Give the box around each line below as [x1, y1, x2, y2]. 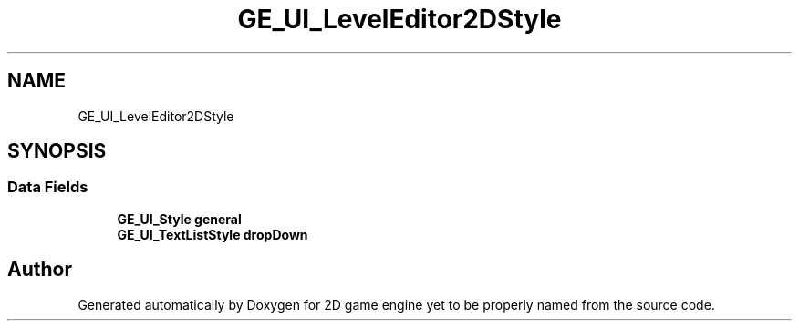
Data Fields [7, 178, 88, 197]
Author [7, 258, 72, 282]
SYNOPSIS [7, 139, 107, 163]
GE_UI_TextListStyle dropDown [117, 226, 308, 242]
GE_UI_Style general [117, 210, 242, 227]
